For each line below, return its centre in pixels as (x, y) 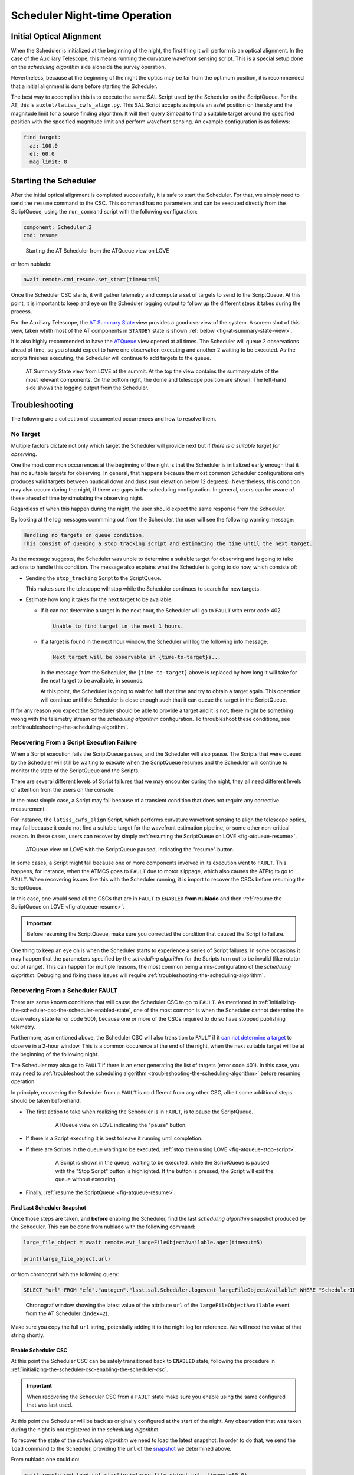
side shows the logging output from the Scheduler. (87, 388)
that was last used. (50, 1405)
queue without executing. (86, 1179)
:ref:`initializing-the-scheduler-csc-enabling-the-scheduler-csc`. (89, 1369)
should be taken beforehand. (46, 1101)
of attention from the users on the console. (63, 789)
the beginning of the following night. (55, 1054)
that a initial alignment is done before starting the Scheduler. (84, 86)
